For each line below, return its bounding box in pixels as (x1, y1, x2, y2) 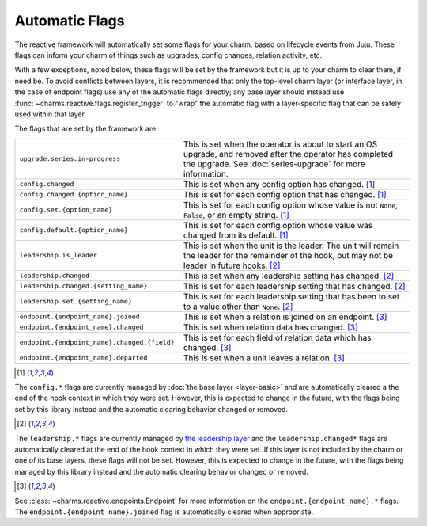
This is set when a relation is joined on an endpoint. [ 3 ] (183, 311, 387, 322)
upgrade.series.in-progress (19, 154, 121, 163)
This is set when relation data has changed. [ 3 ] (183, 322, 359, 333)
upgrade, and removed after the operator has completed (183, 148, 394, 159)
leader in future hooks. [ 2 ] (183, 260, 281, 271)
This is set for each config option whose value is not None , (183, 199, 399, 210)
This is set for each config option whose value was (183, 219, 373, 231)
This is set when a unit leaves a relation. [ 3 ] (183, 353, 346, 364)
